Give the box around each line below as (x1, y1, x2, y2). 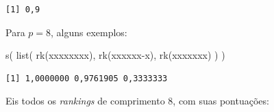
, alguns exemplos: (51, 25, 127, 39)
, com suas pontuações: (173, 94, 269, 108)
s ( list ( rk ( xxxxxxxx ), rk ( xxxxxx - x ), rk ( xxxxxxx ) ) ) (5, 48, 225, 62)
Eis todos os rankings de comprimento (5, 94, 165, 108)
